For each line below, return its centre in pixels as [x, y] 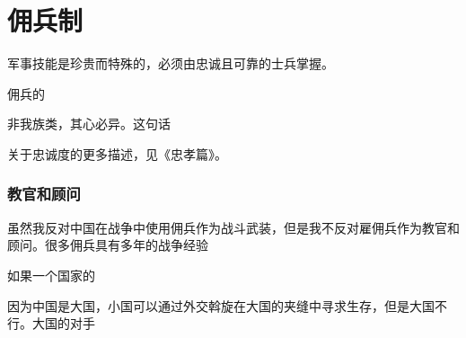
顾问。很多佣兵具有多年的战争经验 [108, 245]
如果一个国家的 [51, 275]
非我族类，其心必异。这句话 [89, 124]
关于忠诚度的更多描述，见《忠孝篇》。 [117, 153]
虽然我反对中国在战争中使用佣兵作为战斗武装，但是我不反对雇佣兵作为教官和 [233, 227]
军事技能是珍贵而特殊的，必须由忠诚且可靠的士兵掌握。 [171, 63]
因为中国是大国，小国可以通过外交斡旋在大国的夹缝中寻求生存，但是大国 [221, 305]
